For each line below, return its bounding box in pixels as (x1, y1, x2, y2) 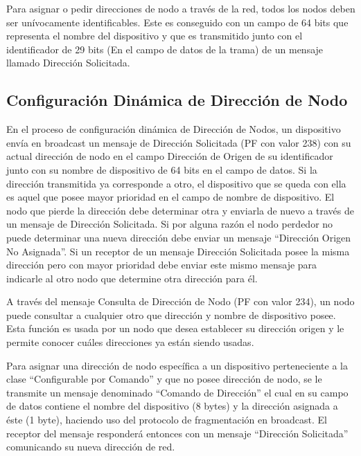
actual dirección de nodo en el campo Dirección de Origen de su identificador (6, 149, 333, 163)
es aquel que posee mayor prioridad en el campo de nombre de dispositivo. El (6, 190, 335, 204)
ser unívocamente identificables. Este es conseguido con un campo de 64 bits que (6, 15, 349, 29)
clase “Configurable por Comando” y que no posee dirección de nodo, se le (6, 372, 322, 386)
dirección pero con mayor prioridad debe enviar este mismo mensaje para (6, 257, 317, 272)
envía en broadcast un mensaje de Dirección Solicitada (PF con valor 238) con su (6, 135, 351, 149)
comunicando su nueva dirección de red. (6, 439, 175, 454)
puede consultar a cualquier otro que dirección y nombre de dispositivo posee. (6, 307, 336, 322)
